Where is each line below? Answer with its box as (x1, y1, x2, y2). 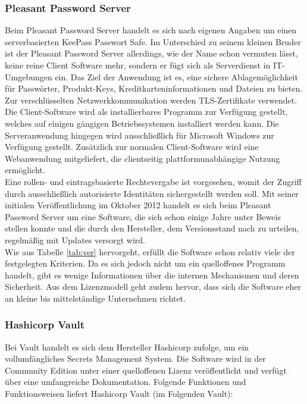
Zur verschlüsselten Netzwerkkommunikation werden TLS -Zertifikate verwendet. (5, 93, 297, 106)
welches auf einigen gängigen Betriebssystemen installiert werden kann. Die (5, 117, 279, 129)
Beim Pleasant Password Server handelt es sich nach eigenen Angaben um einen (5, 24, 297, 36)
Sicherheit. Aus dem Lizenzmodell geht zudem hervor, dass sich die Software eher (5, 280, 302, 293)
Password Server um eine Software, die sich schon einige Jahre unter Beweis (5, 210, 281, 223)
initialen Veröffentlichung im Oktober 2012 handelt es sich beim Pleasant (5, 199, 271, 211)
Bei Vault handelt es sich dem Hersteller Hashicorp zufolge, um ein (5, 340, 249, 353)
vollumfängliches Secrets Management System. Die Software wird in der (5, 352, 266, 365)
